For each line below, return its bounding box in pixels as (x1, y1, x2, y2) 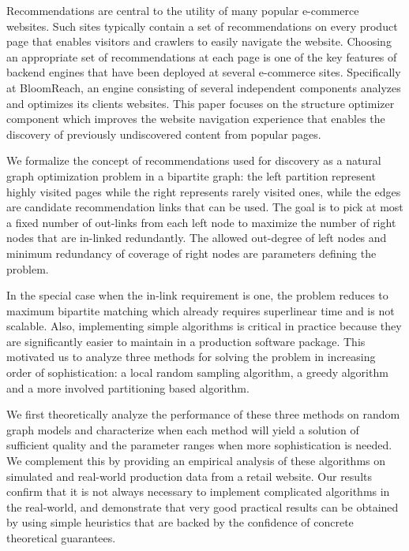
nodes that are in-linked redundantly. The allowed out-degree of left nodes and (6, 229, 387, 246)
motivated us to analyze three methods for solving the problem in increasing (6, 348, 376, 365)
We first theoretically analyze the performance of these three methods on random (6, 406, 400, 423)
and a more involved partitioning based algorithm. (6, 379, 250, 396)
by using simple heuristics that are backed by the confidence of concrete (6, 514, 354, 531)
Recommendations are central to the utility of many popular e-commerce (6, 2, 359, 18)
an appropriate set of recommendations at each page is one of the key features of (6, 48, 397, 65)
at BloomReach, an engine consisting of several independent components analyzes (6, 79, 401, 95)
